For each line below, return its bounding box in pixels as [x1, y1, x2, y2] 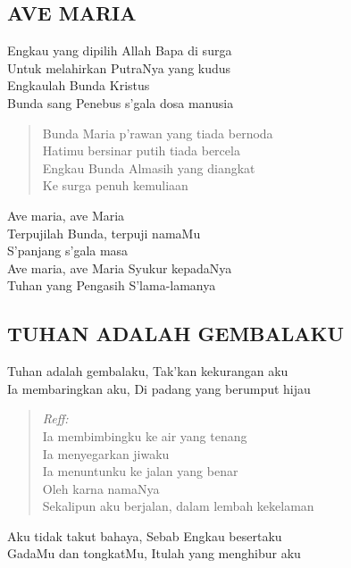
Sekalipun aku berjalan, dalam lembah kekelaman [42, 497, 314, 515]
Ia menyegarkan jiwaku [42, 444, 170, 463]
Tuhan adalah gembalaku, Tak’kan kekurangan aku [7, 362, 288, 380]
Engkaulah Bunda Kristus [7, 76, 150, 95]
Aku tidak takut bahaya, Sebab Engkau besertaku [7, 526, 282, 545]
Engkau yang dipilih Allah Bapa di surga [7, 41, 232, 60]
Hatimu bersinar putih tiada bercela [42, 141, 240, 160]
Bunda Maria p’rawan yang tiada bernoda [42, 123, 273, 142]
